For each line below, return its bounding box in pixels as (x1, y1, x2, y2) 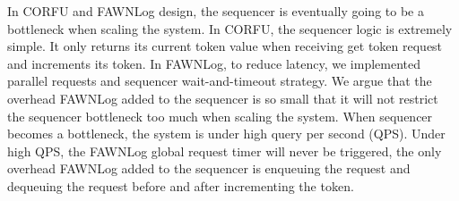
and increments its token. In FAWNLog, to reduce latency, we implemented (7, 54, 421, 72)
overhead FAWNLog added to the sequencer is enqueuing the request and (7, 159, 411, 178)
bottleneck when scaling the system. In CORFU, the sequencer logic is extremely (7, 19, 453, 38)
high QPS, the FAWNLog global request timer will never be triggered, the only (7, 141, 442, 160)
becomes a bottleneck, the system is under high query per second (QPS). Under (7, 124, 446, 143)
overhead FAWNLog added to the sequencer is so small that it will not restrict (7, 88, 438, 107)
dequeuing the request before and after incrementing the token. (7, 176, 354, 195)
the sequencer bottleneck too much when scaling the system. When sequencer (7, 106, 433, 125)
